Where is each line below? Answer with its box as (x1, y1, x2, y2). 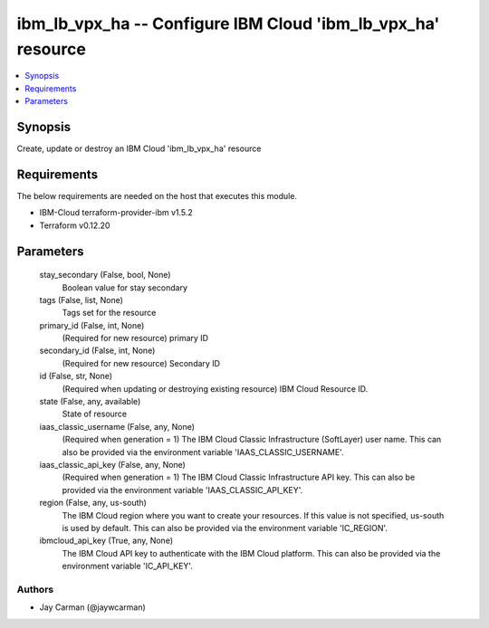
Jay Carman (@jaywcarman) (39, 602, 147, 613)
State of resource (62, 408, 128, 420)
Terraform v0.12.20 (39, 220, 110, 231)
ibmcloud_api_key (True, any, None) (39, 535, 174, 547)
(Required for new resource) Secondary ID (62, 357, 221, 368)
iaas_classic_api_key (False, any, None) (39, 459, 186, 470)
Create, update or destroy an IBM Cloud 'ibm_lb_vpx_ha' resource (16, 143, 262, 154)
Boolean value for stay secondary (62, 281, 188, 293)
